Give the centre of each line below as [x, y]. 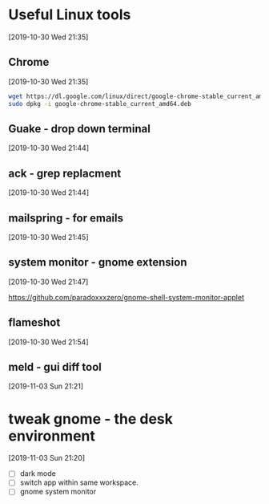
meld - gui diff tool [55, 367]
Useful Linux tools [70, 15]
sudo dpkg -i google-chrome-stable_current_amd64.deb [100, 104]
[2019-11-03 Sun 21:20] [47, 458]
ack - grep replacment [65, 173]
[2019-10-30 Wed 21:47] [48, 282]
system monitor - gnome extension [98, 262]
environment [52, 436]
